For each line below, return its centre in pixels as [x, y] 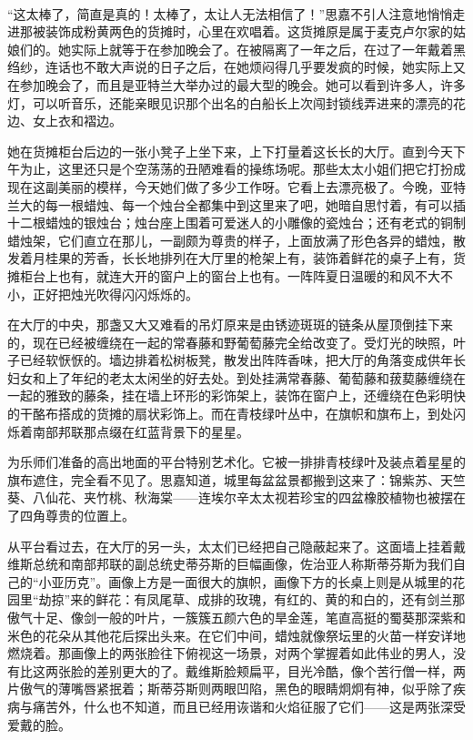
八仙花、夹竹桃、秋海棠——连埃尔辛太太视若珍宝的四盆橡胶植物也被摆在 [249, 497]
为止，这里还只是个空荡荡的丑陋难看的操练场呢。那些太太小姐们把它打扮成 [242, 169]
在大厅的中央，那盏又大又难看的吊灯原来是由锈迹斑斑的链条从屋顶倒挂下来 [230, 324]
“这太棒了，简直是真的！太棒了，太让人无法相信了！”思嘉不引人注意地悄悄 [230, 13]
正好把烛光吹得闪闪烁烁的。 [115, 294]
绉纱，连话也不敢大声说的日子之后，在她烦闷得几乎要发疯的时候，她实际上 [230, 67]
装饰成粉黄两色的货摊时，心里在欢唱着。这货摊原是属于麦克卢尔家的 [249, 31]
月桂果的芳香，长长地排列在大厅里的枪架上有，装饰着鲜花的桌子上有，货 [249, 258]
